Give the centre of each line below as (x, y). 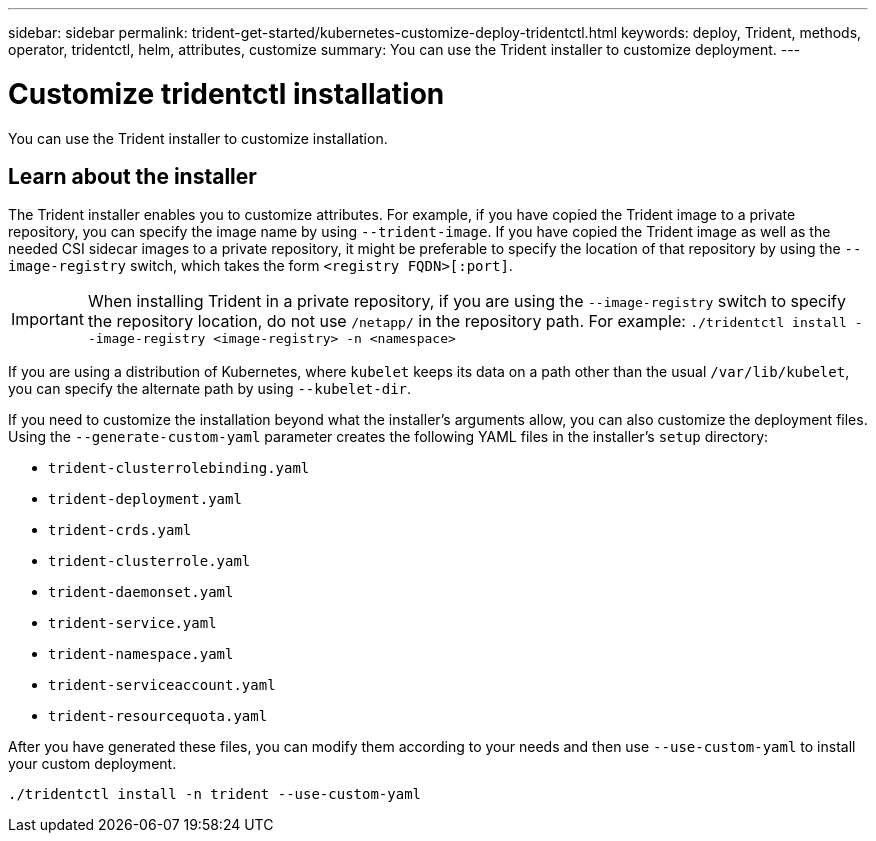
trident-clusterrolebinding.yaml (179, 468)
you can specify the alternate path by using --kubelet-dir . (210, 389)
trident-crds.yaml (120, 530)
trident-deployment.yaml (145, 499)
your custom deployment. (92, 764)
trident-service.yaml (132, 623)
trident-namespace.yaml (141, 654)
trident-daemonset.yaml (141, 592)
